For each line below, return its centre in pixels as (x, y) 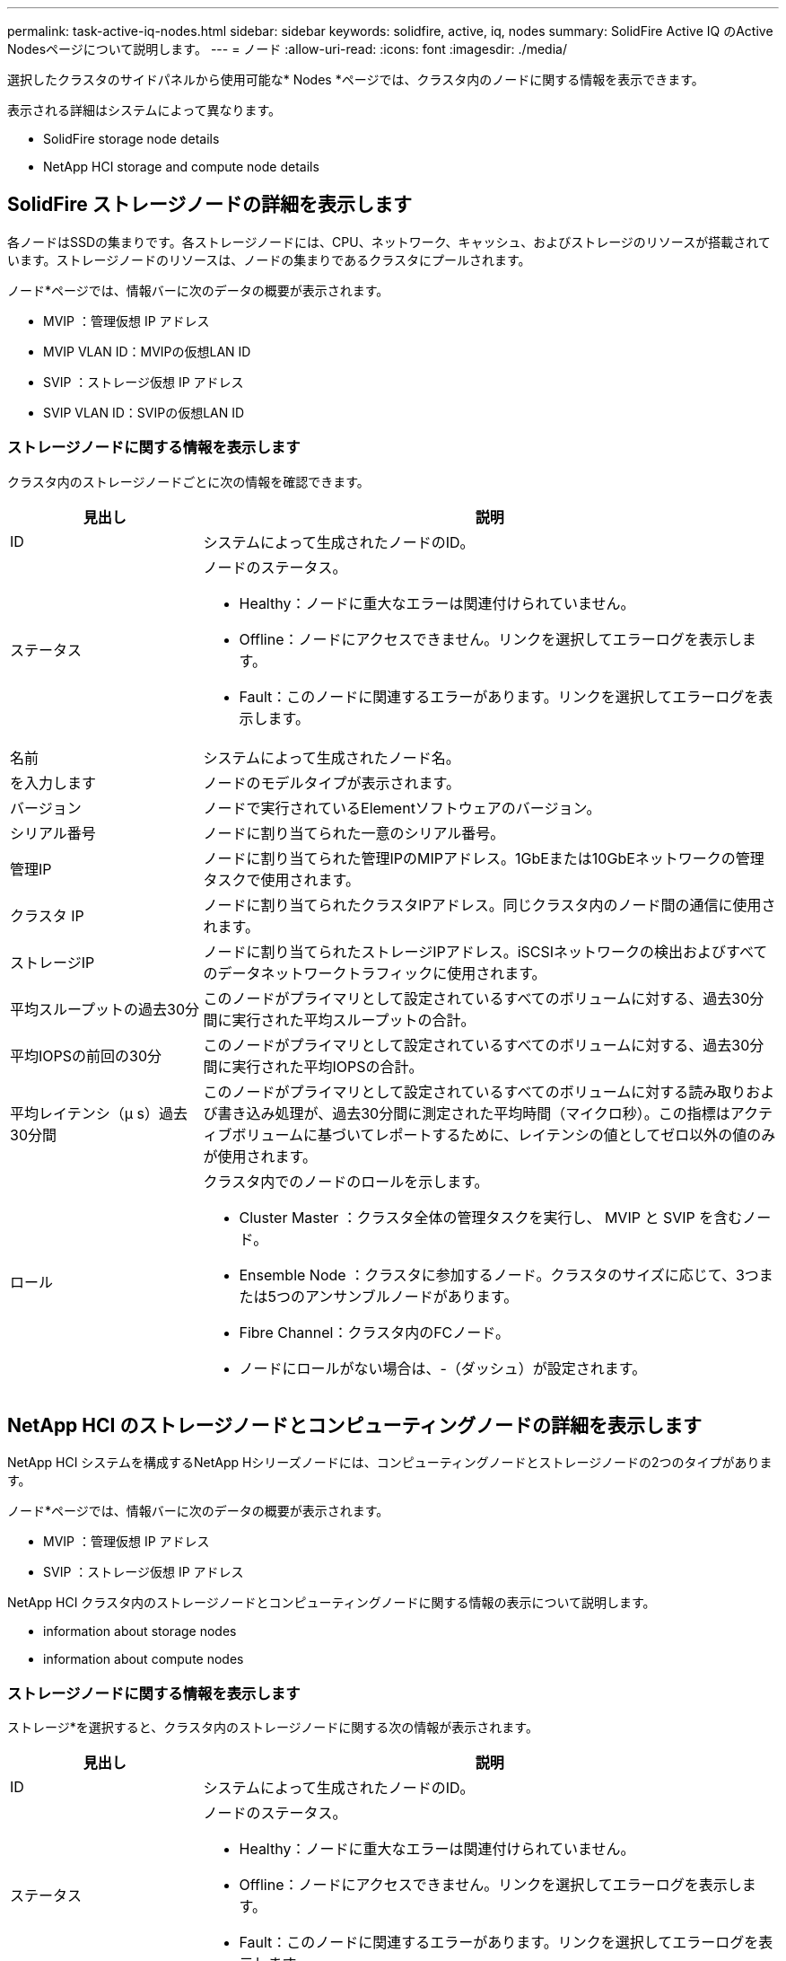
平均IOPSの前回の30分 (86, 1055)
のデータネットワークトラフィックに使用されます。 (375, 973)
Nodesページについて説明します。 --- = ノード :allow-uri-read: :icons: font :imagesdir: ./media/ (287, 49)
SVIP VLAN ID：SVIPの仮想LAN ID (144, 412)
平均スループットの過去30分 (105, 1009)
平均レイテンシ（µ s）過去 (99, 1113)
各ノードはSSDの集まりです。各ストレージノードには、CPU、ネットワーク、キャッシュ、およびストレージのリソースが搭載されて (389, 242)
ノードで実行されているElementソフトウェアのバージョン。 (402, 808)
